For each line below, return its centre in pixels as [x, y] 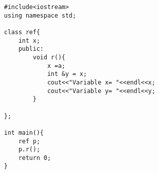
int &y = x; [67, 74]
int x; [29, 40]
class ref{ [22, 32]
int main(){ [24, 133]
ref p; [29, 141]
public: [31, 49]
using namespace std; [40, 15]
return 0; [35, 158]
